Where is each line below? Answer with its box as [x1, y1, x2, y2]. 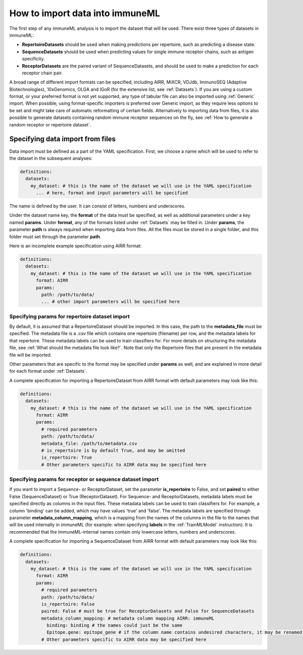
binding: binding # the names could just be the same [46, 623, 183, 628]
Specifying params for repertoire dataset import [9, 313, 130, 320]
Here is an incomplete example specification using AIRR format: [9, 243, 142, 249]
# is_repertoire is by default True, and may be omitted [41, 448, 185, 453]
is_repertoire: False [41, 601, 95, 607]
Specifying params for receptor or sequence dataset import [9, 476, 159, 483]
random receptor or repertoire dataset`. [9, 121, 91, 127]
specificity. [22, 56, 45, 62]
